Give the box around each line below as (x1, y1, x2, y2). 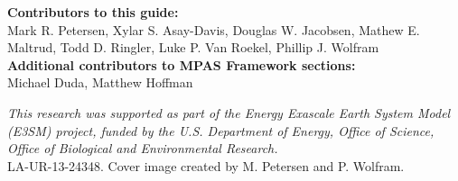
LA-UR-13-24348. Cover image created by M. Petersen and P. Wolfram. (7, 156, 405, 175)
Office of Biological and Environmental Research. (7, 139, 278, 158)
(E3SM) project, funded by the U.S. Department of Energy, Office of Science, (7, 121, 435, 140)
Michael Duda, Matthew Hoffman (7, 73, 193, 92)
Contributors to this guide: (7, 3, 179, 21)
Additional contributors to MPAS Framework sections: (7, 55, 356, 74)
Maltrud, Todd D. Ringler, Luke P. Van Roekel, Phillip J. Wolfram (7, 38, 379, 57)
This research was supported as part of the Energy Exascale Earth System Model (7, 103, 451, 122)
